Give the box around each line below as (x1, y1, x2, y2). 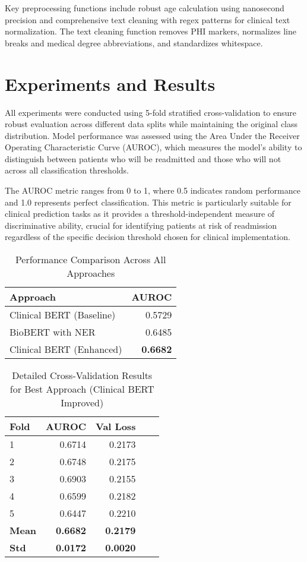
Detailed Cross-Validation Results (12, 368, 153, 383)
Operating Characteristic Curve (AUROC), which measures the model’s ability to (5, 141, 302, 153)
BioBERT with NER (10, 325, 96, 339)
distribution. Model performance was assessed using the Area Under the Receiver (5, 129, 300, 141)
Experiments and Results (5, 71, 216, 96)
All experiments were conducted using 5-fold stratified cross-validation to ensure (5, 106, 297, 118)
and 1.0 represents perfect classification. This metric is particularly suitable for (5, 195, 292, 208)
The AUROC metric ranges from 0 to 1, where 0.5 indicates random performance (5, 184, 300, 197)
